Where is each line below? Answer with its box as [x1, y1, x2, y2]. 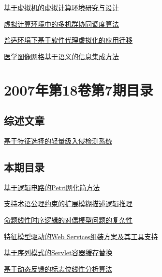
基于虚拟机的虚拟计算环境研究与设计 [4, 2, 119, 12]
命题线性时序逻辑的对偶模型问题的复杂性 [4, 214, 133, 225]
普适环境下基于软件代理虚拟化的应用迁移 [4, 35, 133, 45]
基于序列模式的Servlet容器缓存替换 [4, 247, 113, 258]
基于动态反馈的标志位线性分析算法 [4, 263, 112, 274]
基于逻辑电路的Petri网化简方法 [4, 182, 100, 192]
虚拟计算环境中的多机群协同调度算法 [4, 18, 119, 29]
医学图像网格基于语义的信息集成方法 [4, 51, 119, 61]
